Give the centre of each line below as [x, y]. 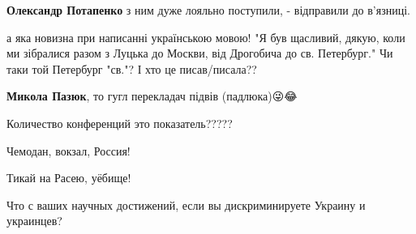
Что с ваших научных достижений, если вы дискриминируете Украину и [186, 204]
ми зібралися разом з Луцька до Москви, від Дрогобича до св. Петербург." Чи [200, 53]
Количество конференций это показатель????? [120, 123]
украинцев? [34, 221]
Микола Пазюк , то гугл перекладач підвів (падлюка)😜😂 [152, 96]
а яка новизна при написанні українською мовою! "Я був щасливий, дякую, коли [206, 37]
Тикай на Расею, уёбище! [69, 178]
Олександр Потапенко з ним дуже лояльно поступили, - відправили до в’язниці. [208, 10]
